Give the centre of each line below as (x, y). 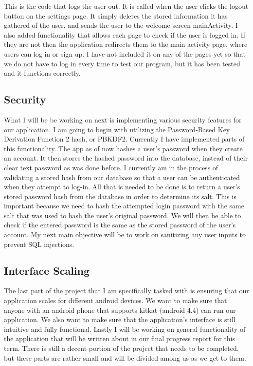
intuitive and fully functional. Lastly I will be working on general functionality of (125, 329)
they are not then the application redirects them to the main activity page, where (126, 44)
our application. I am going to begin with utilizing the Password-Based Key (117, 129)
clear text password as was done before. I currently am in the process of (111, 167)
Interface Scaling (47, 270)
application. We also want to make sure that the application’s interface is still (120, 319)
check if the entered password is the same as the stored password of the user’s (120, 225)
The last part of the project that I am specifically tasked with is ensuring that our (126, 291)
